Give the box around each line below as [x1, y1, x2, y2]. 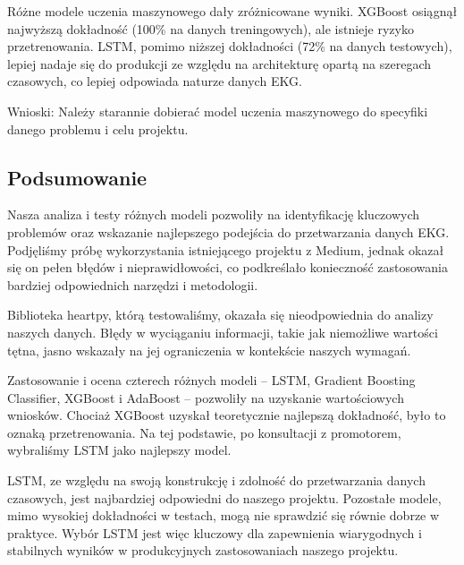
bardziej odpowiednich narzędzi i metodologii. [7, 275, 258, 294]
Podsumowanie [7, 163, 148, 191]
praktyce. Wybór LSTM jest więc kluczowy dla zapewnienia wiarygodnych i [7, 523, 422, 542]
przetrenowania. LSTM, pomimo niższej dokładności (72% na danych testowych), [7, 37, 452, 56]
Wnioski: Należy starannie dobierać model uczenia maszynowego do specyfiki [7, 101, 428, 120]
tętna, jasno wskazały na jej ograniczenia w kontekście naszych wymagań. [7, 340, 411, 359]
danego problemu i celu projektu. [7, 119, 189, 138]
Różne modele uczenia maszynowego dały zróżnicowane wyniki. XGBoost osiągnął [7, 2, 458, 20]
